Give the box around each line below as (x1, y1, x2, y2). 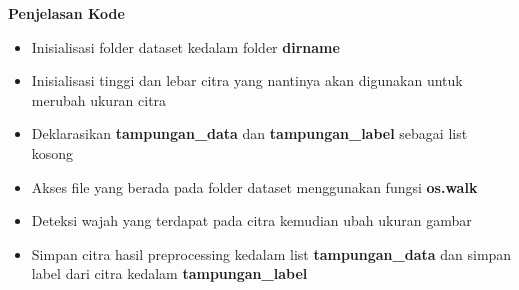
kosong (31, 142, 74, 163)
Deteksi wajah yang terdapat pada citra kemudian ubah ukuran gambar (31, 210, 472, 231)
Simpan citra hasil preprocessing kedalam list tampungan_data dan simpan (31, 243, 512, 264)
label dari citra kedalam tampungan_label (31, 263, 308, 284)
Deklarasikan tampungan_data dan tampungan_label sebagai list (31, 123, 468, 144)
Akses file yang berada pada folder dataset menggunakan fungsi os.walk (31, 176, 478, 197)
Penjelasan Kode (8, 3, 125, 23)
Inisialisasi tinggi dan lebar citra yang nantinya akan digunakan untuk (31, 70, 463, 91)
